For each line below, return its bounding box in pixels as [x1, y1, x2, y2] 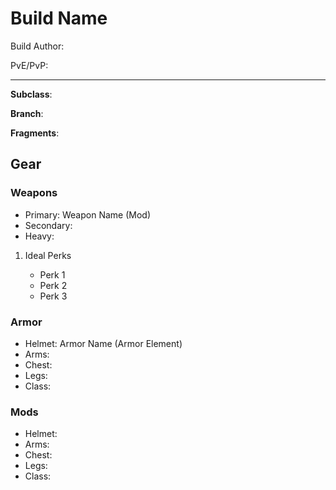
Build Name [10, 7, 108, 30]
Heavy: [24, 230, 55, 242]
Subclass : [10, 88, 53, 100]
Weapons [10, 186, 58, 200]
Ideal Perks [24, 249, 72, 261]
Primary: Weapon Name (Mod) [24, 208, 152, 221]
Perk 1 [39, 268, 66, 281]
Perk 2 [39, 279, 68, 291]
